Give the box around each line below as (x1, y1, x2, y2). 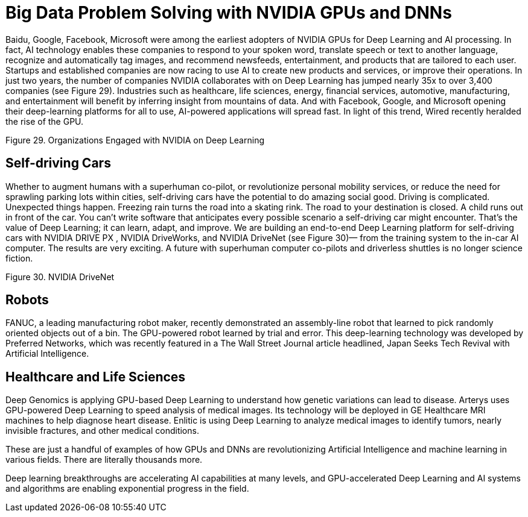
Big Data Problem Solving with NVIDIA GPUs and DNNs (5, 2, 452, 23)
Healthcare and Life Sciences (5, 369, 186, 384)
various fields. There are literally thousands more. (5, 454, 203, 465)
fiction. (5, 252, 33, 263)
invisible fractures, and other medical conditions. (5, 425, 199, 436)
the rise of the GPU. (5, 116, 84, 127)
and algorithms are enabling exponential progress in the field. (5, 483, 249, 494)
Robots (5, 292, 49, 308)
